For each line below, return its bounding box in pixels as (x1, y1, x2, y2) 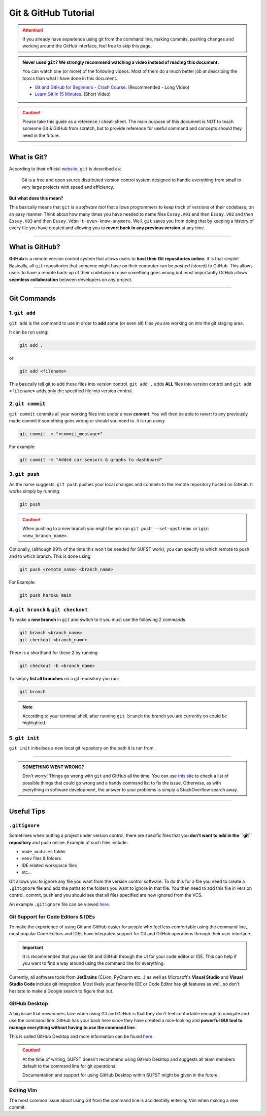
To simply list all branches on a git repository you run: (9, 675, 119, 681)
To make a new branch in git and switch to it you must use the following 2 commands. (9, 617, 187, 622)
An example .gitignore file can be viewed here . (9, 901, 110, 907)
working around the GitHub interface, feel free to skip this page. (22, 43, 152, 49)
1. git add (9, 309, 35, 316)
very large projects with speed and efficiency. (21, 184, 114, 190)
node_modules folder (21, 848, 66, 854)
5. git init (9, 735, 39, 742)
